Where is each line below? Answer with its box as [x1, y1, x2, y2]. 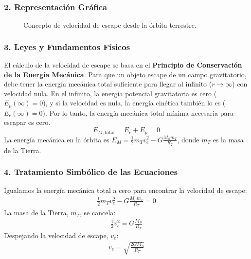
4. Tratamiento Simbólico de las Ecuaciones [4, 166, 178, 178]
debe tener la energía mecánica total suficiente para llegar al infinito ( [4, 79, 212, 89]
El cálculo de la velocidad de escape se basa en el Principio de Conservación [4, 60, 242, 70]
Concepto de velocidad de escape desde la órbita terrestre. [23, 20, 197, 30]
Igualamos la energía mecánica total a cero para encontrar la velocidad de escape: [4, 185, 247, 195]
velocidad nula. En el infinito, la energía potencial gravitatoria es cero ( [4, 88, 217, 98]
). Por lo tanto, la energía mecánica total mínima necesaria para [42, 107, 233, 118]
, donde [177, 134, 199, 144]
